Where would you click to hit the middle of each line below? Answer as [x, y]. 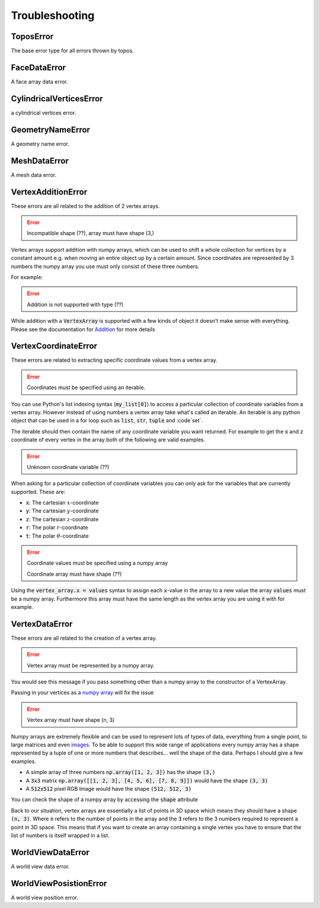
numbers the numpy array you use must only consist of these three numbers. [105, 266]
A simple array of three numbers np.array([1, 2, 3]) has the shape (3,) [121, 772]
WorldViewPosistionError [59, 883]
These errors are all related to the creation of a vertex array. [84, 638]
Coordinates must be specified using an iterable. [86, 387]
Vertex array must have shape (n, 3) [71, 720]
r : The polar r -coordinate [57, 528]
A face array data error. [39, 81]
